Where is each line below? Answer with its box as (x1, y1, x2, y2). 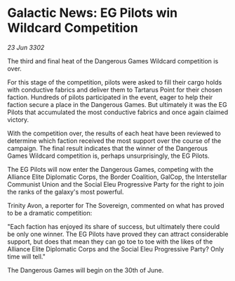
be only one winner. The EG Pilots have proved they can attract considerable (7, 230, 229, 238)
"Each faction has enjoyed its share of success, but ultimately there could (7, 222, 220, 230)
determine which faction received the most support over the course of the (7, 136, 222, 145)
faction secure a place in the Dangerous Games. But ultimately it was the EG (7, 100, 227, 108)
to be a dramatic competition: (7, 208, 93, 217)
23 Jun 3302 (7, 43, 45, 51)
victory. (7, 115, 29, 124)
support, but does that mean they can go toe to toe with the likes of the (7, 237, 213, 246)
